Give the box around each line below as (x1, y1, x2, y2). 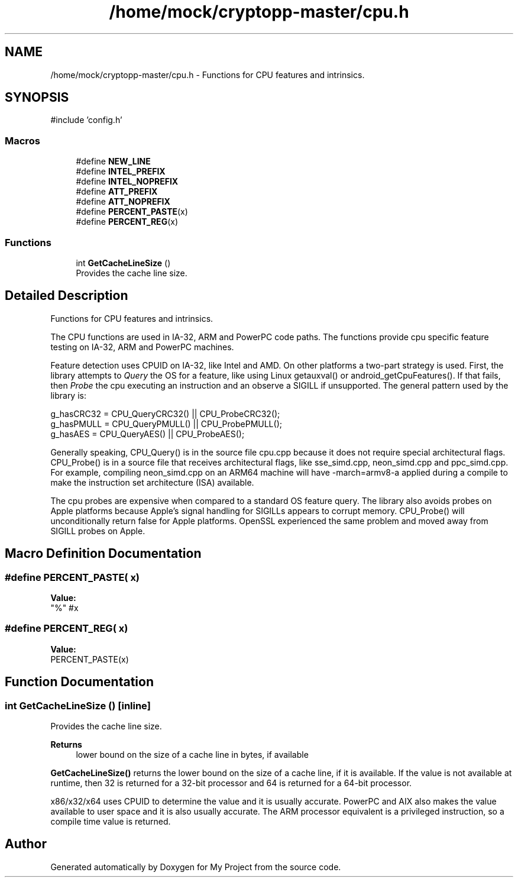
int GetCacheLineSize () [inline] (5, 699, 151, 712)
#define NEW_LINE (76, 156, 151, 167)
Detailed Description (5, 288, 128, 303)
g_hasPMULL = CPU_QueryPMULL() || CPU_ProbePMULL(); (50, 418, 282, 429)
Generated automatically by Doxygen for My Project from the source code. (50, 861, 341, 872)
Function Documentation (5, 674, 154, 690)
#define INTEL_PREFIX (76, 166, 166, 177)
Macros (5, 134, 40, 147)
